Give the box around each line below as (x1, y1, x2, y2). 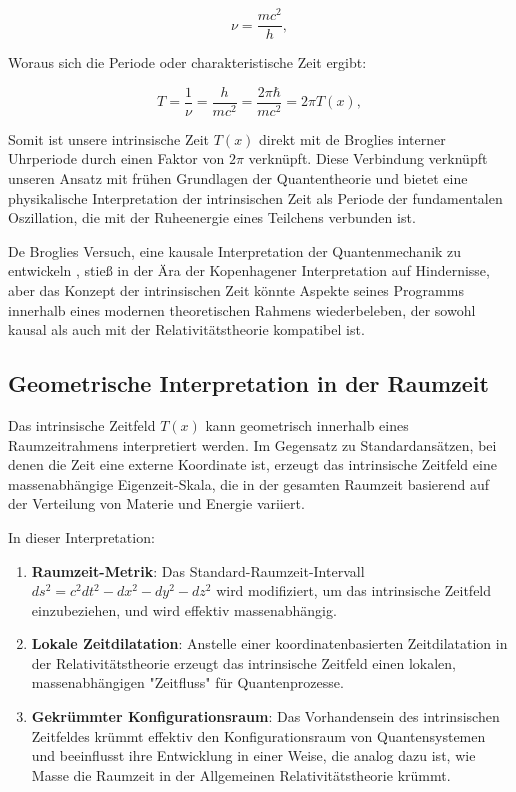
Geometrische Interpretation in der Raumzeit (8, 368, 489, 399)
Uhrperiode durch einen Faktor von (8, 148, 225, 169)
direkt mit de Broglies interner (259, 128, 446, 149)
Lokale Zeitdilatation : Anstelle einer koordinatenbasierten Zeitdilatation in (31, 633, 508, 654)
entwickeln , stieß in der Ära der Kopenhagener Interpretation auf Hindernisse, (8, 260, 490, 281)
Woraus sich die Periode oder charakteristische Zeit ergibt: (8, 52, 367, 73)
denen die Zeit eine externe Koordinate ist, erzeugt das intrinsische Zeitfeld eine (8, 454, 497, 475)
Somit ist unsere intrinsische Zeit (8, 128, 210, 149)
